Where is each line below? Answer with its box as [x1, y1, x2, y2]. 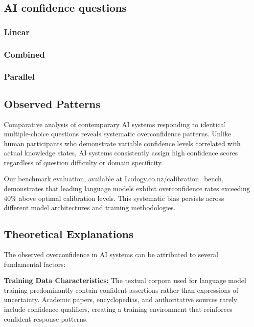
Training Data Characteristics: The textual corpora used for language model [4, 275, 246, 285]
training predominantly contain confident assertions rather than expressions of [4, 284, 239, 295]
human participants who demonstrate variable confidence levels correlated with [4, 138, 241, 148]
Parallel [4, 70, 35, 83]
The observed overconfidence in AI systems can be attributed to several [4, 249, 218, 260]
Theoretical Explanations [4, 226, 134, 241]
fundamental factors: [4, 259, 66, 269]
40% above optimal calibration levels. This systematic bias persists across [4, 193, 224, 203]
